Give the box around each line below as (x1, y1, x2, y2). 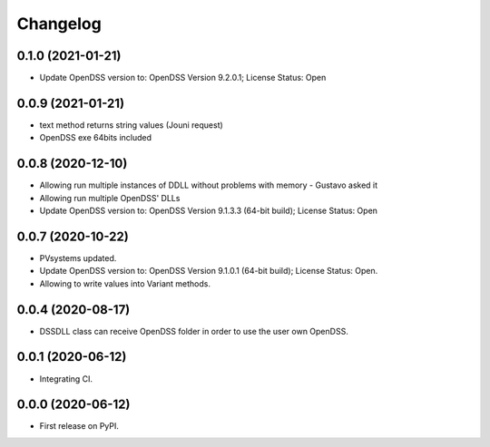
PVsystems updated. (39, 252, 117, 263)
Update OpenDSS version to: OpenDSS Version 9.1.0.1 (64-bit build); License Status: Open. (39, 266, 378, 277)
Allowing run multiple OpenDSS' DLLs (39, 192, 181, 203)
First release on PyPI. (39, 421, 120, 432)
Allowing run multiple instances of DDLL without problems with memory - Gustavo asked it (39, 180, 378, 190)
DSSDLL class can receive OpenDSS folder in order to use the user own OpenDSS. (39, 326, 348, 336)
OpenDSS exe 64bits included (39, 132, 152, 143)
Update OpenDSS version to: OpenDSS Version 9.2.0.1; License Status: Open (39, 73, 327, 83)
